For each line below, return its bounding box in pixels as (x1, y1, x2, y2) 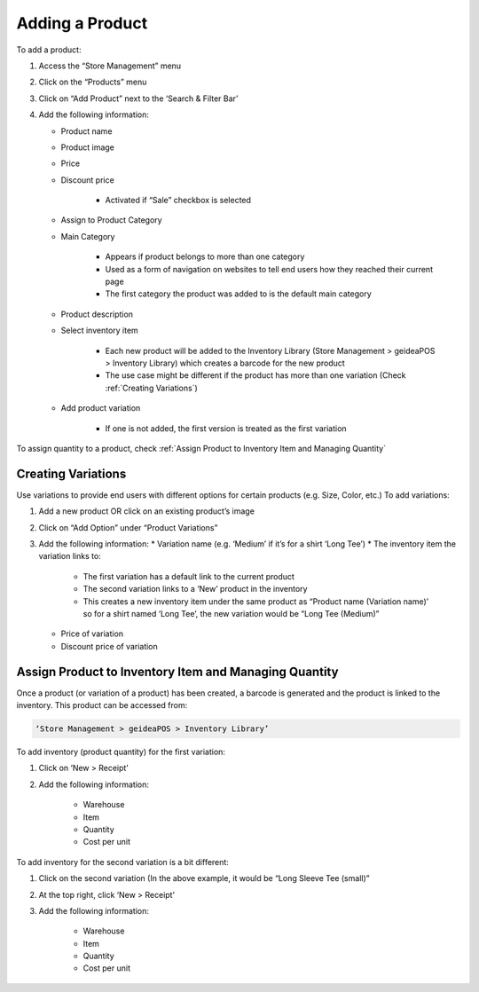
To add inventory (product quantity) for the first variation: (16, 746, 226, 757)
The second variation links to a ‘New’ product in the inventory (82, 584, 308, 594)
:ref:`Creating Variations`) (105, 382, 199, 393)
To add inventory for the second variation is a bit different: (16, 856, 230, 867)
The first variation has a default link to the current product (82, 571, 294, 581)
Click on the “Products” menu (38, 76, 147, 88)
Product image (60, 142, 115, 153)
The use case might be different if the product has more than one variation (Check (105, 370, 407, 381)
